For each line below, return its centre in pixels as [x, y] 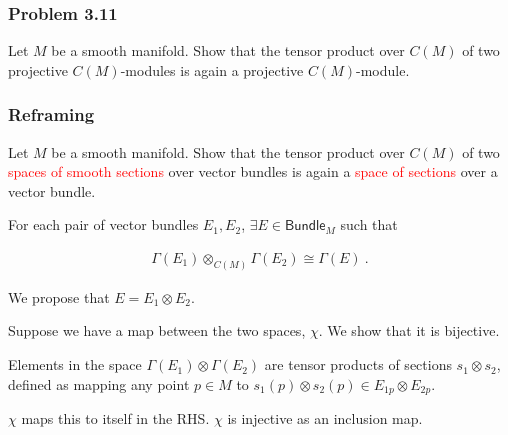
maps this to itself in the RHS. [115, 418]
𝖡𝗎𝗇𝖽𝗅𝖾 [305, 226]
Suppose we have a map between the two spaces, [157, 330]
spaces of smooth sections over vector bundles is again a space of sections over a [253, 171]
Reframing [51, 114]
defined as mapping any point [99, 383]
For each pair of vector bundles [103, 224]
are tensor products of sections [358, 364]
